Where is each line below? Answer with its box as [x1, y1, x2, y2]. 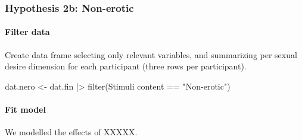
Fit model [5, 103, 46, 116]
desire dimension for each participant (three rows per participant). [5, 60, 247, 72]
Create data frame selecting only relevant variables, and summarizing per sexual [5, 48, 297, 61]
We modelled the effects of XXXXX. [5, 126, 138, 138]
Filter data [5, 26, 50, 38]
